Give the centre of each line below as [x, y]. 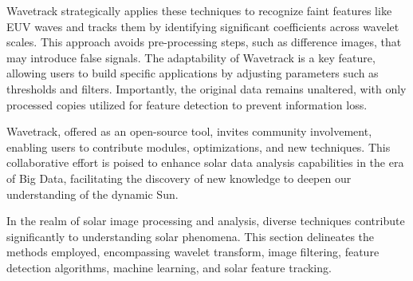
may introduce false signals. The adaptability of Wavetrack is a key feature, [191, 57]
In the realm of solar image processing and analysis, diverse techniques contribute [206, 221]
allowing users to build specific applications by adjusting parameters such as [193, 73]
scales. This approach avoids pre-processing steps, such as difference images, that [204, 42]
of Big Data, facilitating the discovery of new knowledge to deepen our [179, 178]
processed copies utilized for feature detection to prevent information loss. [187, 104]
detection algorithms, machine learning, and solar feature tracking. [169, 267]
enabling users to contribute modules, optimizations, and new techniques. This [199, 146]
